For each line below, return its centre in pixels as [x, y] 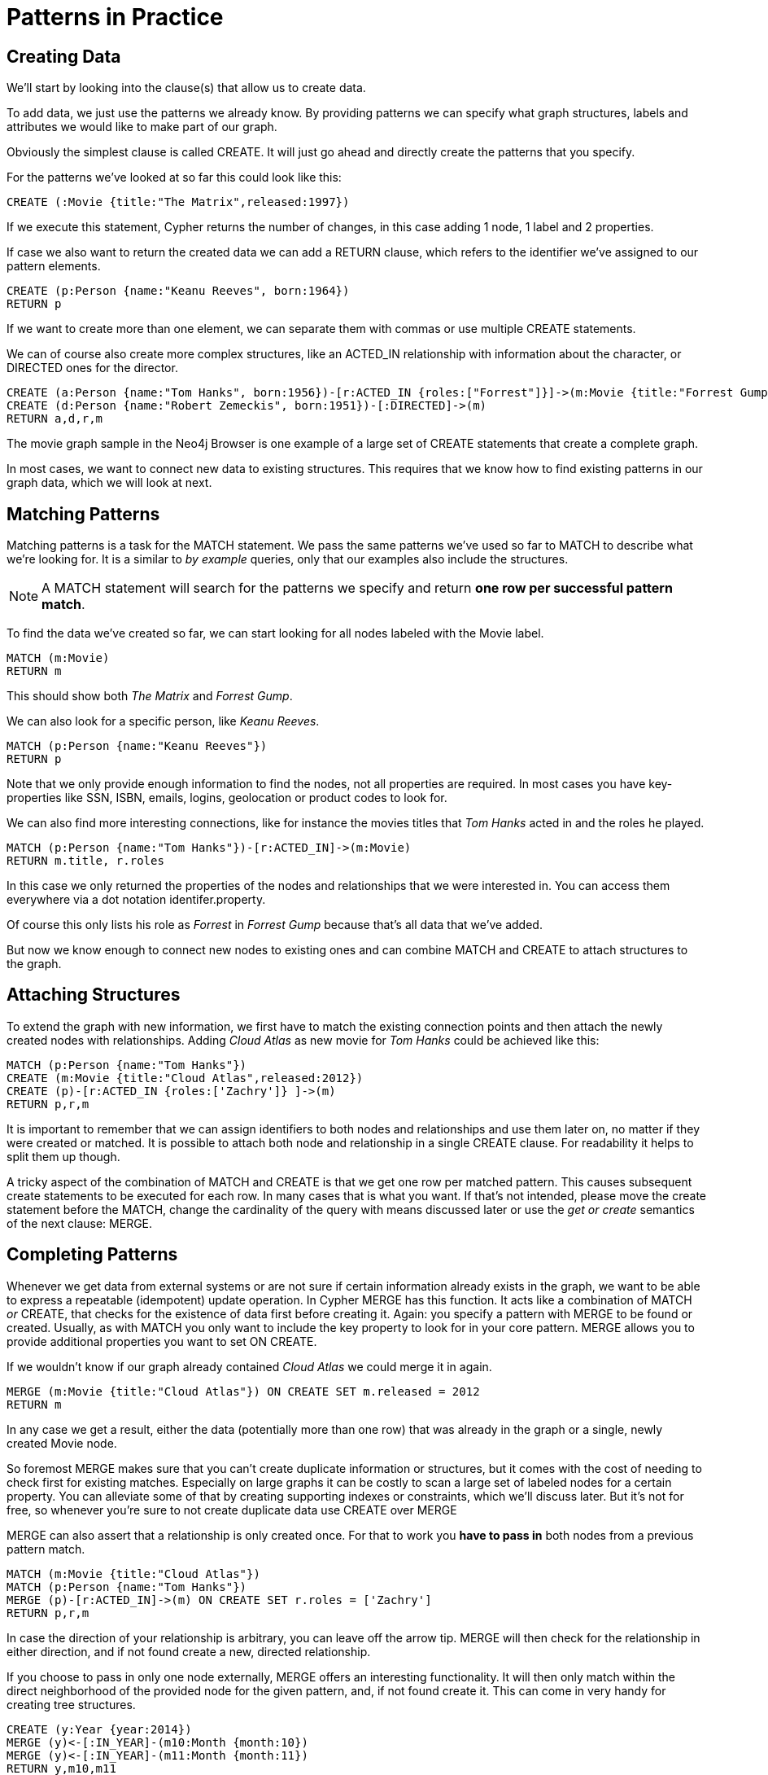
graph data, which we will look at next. [109, 483]
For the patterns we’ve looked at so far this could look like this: [174, 177]
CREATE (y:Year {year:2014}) [99, 1729]
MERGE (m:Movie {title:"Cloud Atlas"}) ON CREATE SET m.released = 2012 [243, 1391]
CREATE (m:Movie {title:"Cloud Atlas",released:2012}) [185, 1078]
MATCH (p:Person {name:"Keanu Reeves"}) [137, 746]
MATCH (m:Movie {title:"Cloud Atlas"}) [133, 1573]
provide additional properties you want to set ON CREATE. [162, 1341]
